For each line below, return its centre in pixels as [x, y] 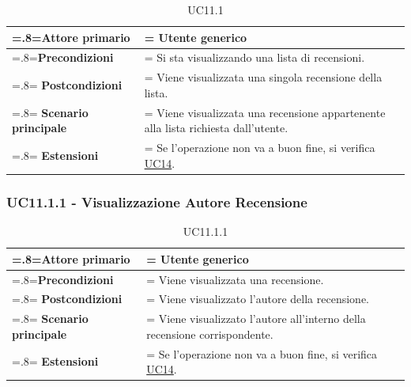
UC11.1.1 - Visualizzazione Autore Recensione [157, 201]
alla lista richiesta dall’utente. [216, 128]
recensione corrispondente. [210, 334]
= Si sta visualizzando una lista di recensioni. [255, 57]
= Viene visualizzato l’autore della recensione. [258, 299]
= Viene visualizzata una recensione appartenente [265, 112]
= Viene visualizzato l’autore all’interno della [256, 319]
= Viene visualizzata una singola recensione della [263, 77]
